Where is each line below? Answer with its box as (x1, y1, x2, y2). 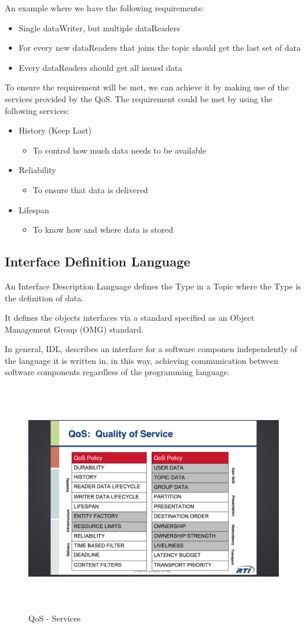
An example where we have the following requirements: (5, 2, 204, 14)
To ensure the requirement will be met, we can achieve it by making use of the (5, 81, 289, 93)
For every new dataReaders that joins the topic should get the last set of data (18, 41, 301, 54)
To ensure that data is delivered (32, 183, 148, 196)
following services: (5, 104, 70, 116)
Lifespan (18, 203, 50, 216)
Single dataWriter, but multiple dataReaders (18, 21, 180, 34)
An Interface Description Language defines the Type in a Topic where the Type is (5, 279, 301, 292)
